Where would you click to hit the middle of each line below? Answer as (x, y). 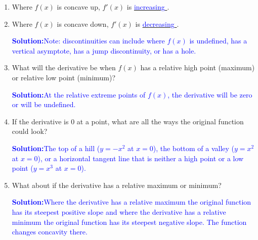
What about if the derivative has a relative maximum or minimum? (117, 185)
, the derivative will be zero (210, 94)
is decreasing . (157, 23)
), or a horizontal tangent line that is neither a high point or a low (141, 158)
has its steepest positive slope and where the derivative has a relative (119, 211)
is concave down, (83, 23)
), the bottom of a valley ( (194, 148)
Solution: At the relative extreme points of (79, 94)
